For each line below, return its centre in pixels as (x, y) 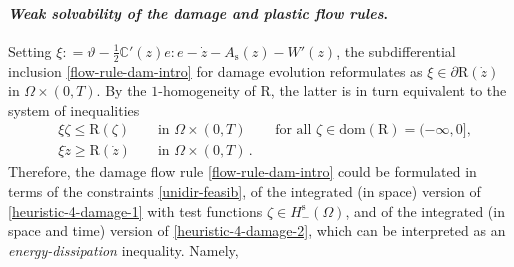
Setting (30, 50)
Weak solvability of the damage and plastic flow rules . (198, 12)
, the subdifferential (396, 50)
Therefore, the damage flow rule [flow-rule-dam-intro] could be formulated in (242, 171)
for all (293, 130)
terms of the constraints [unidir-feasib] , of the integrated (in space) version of (244, 191)
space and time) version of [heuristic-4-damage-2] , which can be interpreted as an (257, 230)
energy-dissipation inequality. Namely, (123, 249)
